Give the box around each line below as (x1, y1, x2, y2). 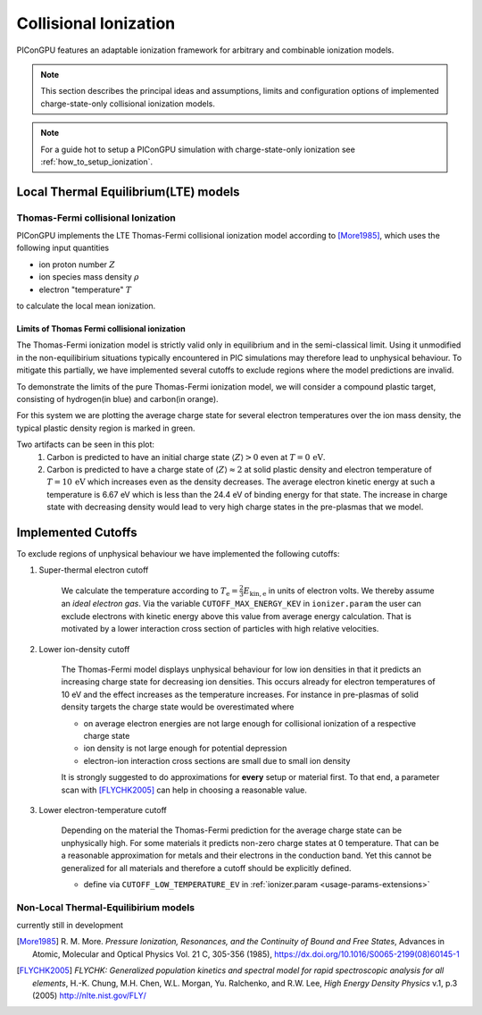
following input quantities (16, 242, 110, 254)
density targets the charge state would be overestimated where (61, 701, 295, 712)
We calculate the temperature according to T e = (61, 585, 238, 598)
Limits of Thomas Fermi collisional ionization (16, 323, 187, 334)
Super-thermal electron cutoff (38, 565, 149, 575)
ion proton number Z (38, 259, 116, 270)
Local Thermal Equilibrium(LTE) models (16, 184, 240, 199)
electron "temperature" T (38, 284, 132, 295)
